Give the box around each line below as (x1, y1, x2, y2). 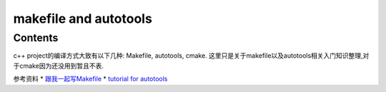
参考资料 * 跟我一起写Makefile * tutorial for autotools (13, 75, 168, 83)
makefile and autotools (13, 11, 153, 26)
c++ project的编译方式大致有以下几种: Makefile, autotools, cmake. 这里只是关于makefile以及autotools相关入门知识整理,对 (13, 51, 370, 60)
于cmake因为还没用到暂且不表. (13, 61, 104, 70)
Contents (13, 31, 59, 44)
